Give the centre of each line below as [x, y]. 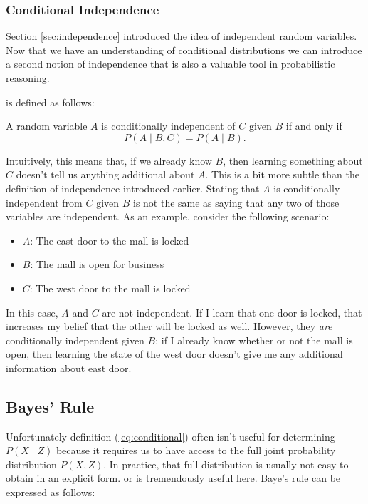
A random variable [47, 126]
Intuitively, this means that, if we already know [109, 160]
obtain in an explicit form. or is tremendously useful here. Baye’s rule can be [173, 478]
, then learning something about [293, 160]
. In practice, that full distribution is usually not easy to [226, 464]
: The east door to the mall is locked [110, 240]
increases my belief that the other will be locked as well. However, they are [169, 326]
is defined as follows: [50, 102]
